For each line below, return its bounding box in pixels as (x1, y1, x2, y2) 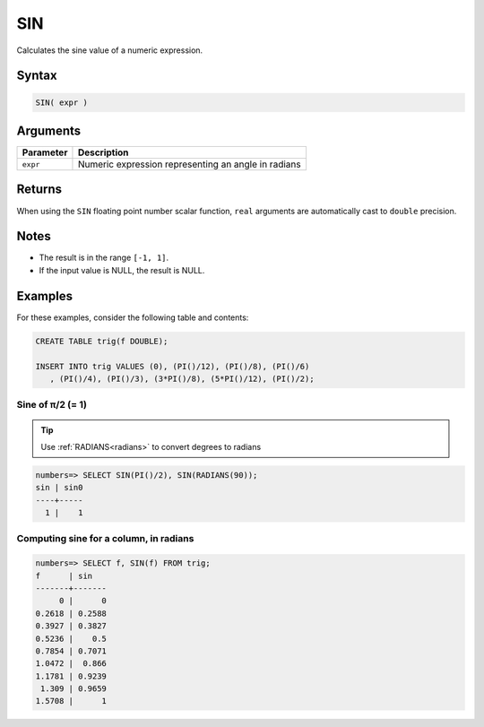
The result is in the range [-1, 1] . (39, 252, 169, 264)
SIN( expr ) (35, 97, 89, 108)
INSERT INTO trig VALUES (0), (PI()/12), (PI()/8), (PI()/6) (35, 361, 310, 371)
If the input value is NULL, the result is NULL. (39, 264, 205, 275)
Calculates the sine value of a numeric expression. (16, 45, 203, 56)
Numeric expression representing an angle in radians (77, 158, 301, 170)
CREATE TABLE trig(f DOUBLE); (35, 336, 169, 346)
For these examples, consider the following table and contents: (16, 312, 249, 323)
